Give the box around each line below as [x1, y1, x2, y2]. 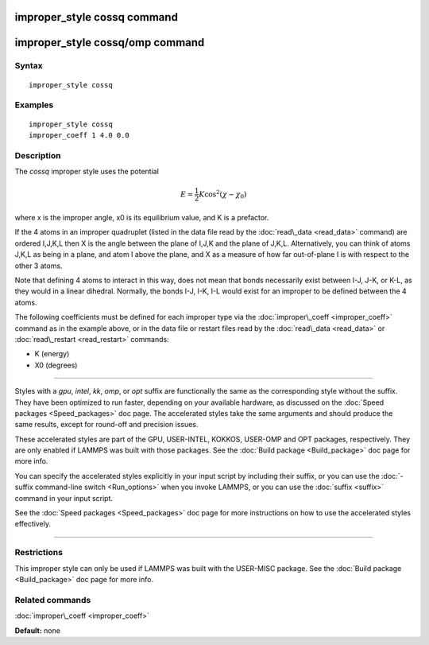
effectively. [14, 519, 52, 529]
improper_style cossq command [14, 10, 179, 24]
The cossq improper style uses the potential [14, 167, 159, 177]
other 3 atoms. [14, 261, 63, 270]
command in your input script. [14, 493, 114, 503]
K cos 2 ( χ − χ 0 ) [199, 188, 247, 200]
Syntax [14, 60, 43, 72]
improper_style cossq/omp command [14, 36, 205, 49]
